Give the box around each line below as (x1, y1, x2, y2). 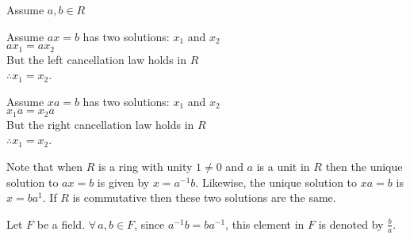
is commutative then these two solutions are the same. (72, 189, 336, 206)
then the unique (325, 158, 403, 175)
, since (134, 215, 165, 232)
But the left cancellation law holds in (6, 51, 186, 67)
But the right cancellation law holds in (6, 116, 194, 132)
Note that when (6, 158, 83, 175)
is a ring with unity (98, 158, 193, 175)
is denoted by (318, 215, 384, 232)
